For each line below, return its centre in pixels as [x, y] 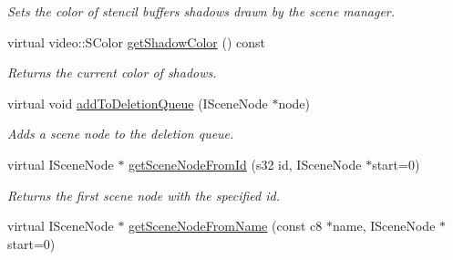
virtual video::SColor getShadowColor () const [136, 42]
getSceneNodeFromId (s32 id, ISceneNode [245, 164]
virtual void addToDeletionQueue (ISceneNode [138, 103]
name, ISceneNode [384, 226]
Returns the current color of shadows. [112, 73]
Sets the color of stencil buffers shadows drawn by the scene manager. [201, 11]
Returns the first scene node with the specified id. [144, 195]
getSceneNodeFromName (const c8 [226, 226]
